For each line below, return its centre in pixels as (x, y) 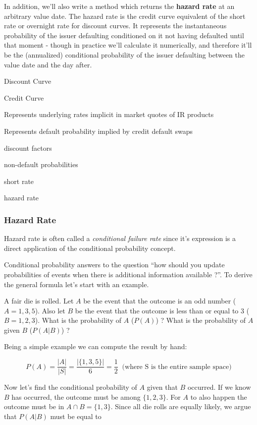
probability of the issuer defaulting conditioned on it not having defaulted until (124, 35)
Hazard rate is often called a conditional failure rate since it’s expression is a (120, 238)
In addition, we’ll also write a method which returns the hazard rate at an (119, 6)
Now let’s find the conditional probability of (71, 387)
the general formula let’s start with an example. (77, 284)
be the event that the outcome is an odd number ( (160, 301)
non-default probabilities (41, 164)
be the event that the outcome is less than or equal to (157, 310)
